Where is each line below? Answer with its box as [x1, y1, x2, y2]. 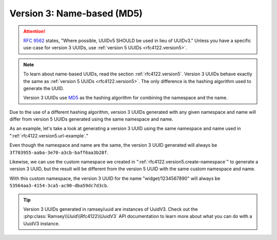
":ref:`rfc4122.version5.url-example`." [9, 132, 89, 138]
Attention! [23, 28, 46, 34]
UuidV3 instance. [23, 221, 60, 227]
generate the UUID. [23, 85, 64, 91]
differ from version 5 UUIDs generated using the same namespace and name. [9, 116, 173, 123]
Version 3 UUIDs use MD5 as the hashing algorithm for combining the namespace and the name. [23, 95, 228, 101]
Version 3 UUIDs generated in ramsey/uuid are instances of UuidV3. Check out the [23, 206, 198, 212]
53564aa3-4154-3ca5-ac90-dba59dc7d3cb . [9, 183, 109, 189]
